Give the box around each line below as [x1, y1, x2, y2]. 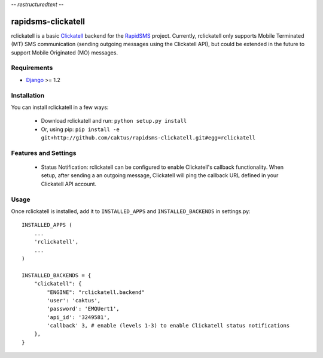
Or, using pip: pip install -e [41, 126, 120, 133]
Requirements [11, 63, 53, 72]
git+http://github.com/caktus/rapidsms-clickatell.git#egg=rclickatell [41, 135, 256, 141]
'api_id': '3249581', [47, 314, 111, 320]
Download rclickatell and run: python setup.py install [41, 117, 187, 125]
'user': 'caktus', [47, 297, 101, 304]
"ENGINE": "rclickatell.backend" [47, 289, 145, 296]
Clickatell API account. [41, 180, 97, 187]
